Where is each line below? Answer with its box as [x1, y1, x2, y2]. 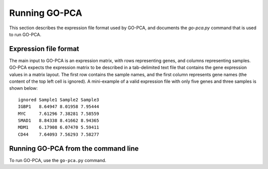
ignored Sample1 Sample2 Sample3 [18, 97, 99, 103]
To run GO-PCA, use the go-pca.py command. [9, 157, 107, 163]
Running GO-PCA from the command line [9, 144, 139, 153]
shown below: [9, 85, 38, 91]
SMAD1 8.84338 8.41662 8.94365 [18, 117, 99, 123]
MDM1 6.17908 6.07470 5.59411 [18, 124, 99, 130]
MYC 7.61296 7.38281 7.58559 [18, 111, 99, 116]
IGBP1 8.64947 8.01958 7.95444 [18, 104, 99, 110]
